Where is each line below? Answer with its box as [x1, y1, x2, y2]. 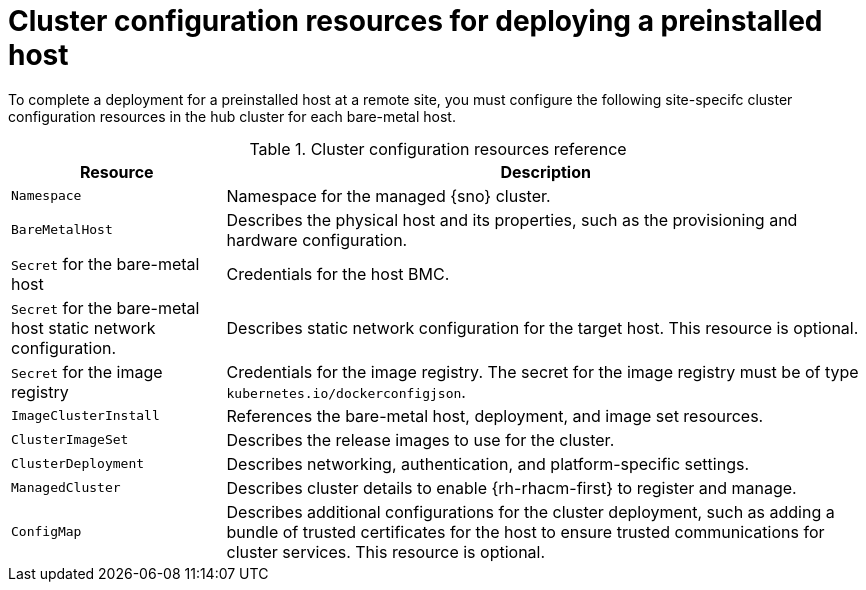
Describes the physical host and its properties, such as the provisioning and [226, 209, 798, 230]
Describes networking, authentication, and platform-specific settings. [226, 453, 750, 474]
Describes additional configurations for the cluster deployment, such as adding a [226, 501, 835, 522]
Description [500, 161, 591, 182]
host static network [11, 317, 156, 338]
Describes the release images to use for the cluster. [226, 429, 615, 450]
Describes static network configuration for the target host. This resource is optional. [226, 317, 859, 338]
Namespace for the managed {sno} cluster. [226, 185, 551, 206]
